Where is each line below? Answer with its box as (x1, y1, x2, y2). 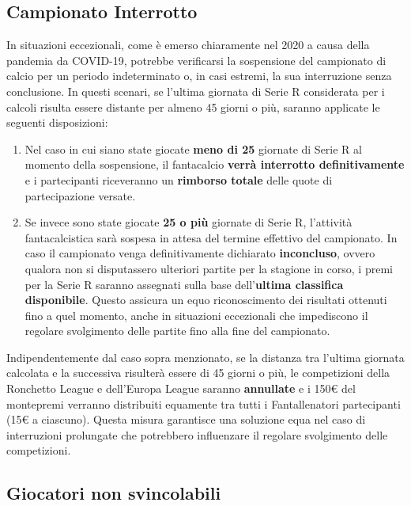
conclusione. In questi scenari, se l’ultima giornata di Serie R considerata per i (6, 82, 385, 99)
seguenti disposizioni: (6, 114, 108, 131)
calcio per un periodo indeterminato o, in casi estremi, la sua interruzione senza (6, 67, 392, 84)
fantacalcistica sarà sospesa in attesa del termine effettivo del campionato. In (25, 229, 398, 245)
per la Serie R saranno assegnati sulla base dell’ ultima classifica (25, 276, 344, 292)
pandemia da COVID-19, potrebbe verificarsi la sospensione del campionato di (6, 51, 386, 68)
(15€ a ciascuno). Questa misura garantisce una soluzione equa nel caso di (6, 411, 366, 428)
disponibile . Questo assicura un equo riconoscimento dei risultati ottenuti (25, 291, 387, 308)
